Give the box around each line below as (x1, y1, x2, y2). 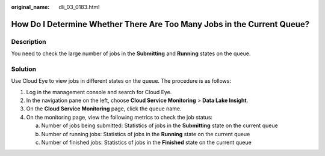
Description (11, 37, 46, 46)
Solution (11, 65, 37, 73)
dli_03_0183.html (58, 4, 100, 10)
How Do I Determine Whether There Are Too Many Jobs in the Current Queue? (11, 19, 310, 29)
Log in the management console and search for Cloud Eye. (26, 88, 172, 95)
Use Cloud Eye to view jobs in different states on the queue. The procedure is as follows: (11, 77, 232, 85)
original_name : (11, 4, 50, 10)
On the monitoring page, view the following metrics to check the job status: (26, 113, 213, 121)
